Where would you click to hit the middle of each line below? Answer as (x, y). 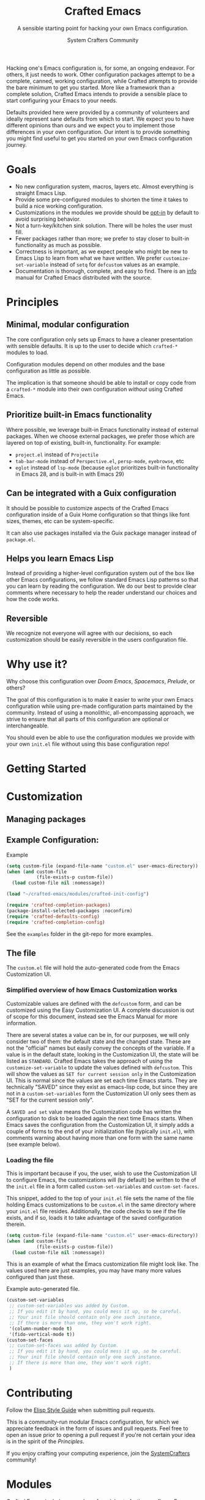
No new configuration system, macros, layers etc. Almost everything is (104, 186)
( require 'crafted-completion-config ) (56, 922)
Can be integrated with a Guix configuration (91, 493)
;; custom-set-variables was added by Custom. (69, 1306)
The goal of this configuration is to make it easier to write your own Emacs (100, 700)
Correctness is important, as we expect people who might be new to (101, 251)
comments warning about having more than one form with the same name (100, 1138)
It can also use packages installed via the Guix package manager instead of (102, 533)
